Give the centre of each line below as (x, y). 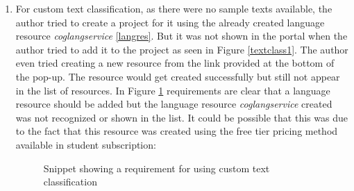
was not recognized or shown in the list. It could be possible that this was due (182, 117)
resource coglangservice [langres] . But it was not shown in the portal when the (182, 36)
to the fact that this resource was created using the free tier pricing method (177, 131)
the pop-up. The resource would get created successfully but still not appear (178, 76)
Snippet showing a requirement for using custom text (157, 168)
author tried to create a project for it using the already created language (170, 22)
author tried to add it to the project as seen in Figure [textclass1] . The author (182, 49)
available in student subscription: (86, 144)
